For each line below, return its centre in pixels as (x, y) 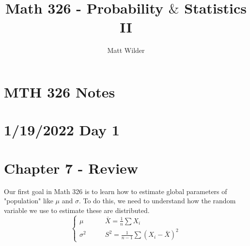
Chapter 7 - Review (71, 168)
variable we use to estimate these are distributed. (77, 210)
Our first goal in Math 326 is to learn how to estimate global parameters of (116, 191)
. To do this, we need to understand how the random (157, 201)
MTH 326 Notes (60, 91)
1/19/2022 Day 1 (62, 130)
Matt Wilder (126, 50)
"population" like (29, 201)
